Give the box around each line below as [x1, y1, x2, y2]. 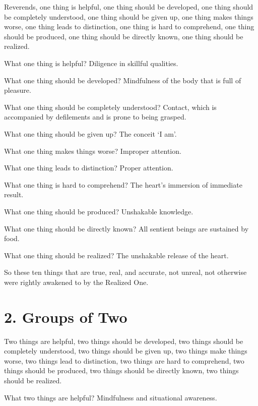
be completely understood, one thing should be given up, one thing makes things [4, 11, 253, 22]
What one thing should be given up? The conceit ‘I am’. [4, 128, 177, 139]
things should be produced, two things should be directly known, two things [4, 365, 239, 376]
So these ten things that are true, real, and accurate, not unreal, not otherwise [4, 267, 247, 277]
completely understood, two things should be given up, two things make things [4, 345, 247, 356]
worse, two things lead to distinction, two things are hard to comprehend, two [4, 355, 244, 366]
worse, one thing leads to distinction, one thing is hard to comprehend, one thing [4, 21, 254, 32]
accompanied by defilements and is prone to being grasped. [4, 111, 186, 122]
